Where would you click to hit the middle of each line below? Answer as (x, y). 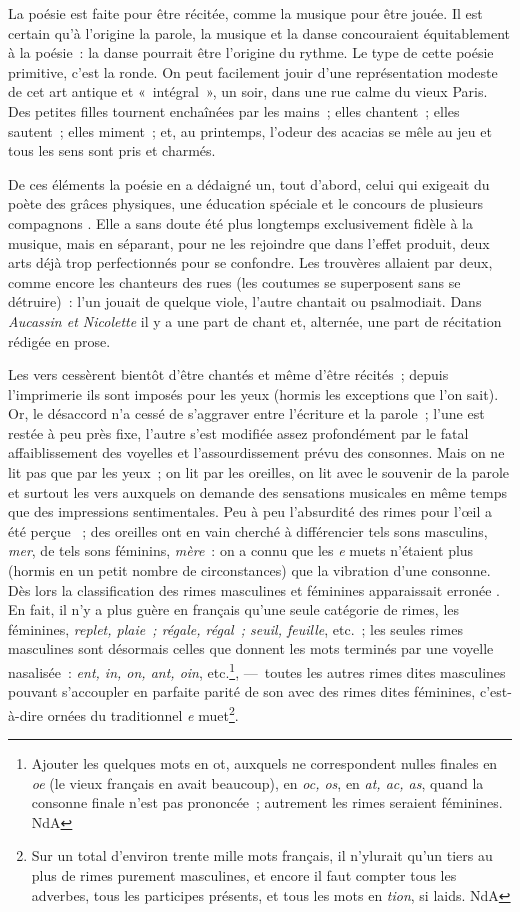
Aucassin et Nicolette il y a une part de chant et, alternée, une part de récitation (255, 320)
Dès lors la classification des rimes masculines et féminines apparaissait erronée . (254, 589)
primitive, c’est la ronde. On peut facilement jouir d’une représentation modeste (253, 71)
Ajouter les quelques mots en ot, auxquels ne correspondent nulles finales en (264, 763)
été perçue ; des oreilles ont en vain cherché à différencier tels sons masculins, (248, 530)
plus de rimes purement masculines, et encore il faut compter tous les (244, 875)
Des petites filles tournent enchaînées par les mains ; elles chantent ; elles (234, 110)
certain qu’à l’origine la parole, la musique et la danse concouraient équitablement (259, 32)
